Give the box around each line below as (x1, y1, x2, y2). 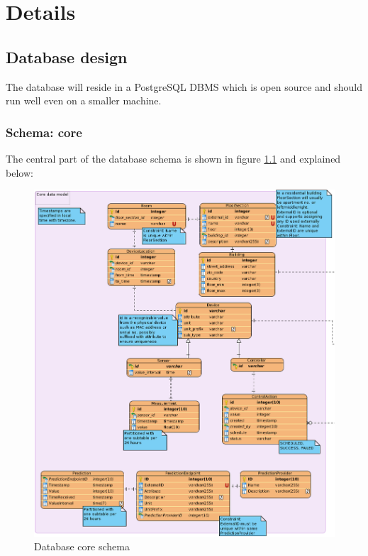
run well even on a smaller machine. (6, 93, 162, 108)
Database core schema (34, 539, 130, 554)
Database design (6, 45, 128, 67)
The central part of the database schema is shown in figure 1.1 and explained (6, 151, 341, 165)
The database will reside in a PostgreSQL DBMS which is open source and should (6, 79, 363, 94)
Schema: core (6, 123, 82, 141)
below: (6, 165, 33, 180)
